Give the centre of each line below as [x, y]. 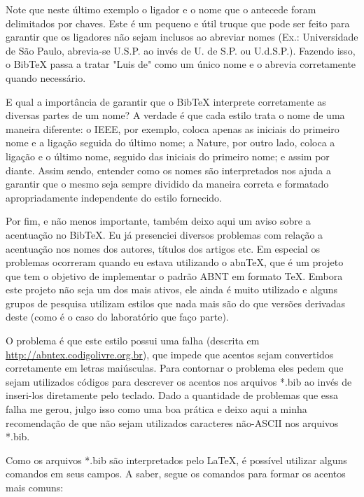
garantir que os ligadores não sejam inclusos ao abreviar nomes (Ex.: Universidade [182, 37]
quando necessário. [46, 77]
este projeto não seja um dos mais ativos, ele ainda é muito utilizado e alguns [172, 289]
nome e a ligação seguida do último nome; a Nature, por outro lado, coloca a [170, 142]
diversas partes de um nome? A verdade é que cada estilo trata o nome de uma [175, 115]
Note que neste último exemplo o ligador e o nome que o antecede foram [161, 9]
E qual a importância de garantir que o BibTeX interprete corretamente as [166, 101]
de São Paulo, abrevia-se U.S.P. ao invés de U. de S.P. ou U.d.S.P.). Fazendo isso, [181, 50]
